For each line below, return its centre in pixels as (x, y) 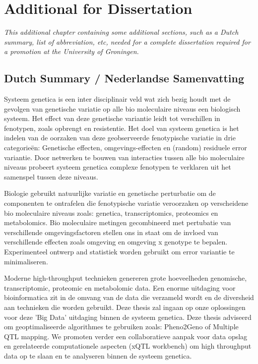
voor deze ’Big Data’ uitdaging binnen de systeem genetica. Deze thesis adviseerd (128, 317)
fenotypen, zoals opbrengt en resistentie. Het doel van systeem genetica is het (122, 128)
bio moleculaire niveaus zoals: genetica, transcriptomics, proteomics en (111, 212)
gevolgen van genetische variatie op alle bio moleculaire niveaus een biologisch (122, 108)
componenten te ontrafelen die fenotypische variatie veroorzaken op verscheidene (126, 203)
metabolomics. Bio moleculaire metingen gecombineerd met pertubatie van (118, 222)
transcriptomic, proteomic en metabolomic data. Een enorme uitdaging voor (120, 287)
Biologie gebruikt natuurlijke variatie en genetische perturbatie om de (110, 193)
